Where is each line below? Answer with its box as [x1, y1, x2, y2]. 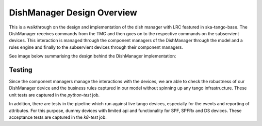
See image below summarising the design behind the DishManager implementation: [9, 53, 177, 59]
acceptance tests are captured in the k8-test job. [9, 114, 107, 120]
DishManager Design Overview [9, 7, 138, 18]
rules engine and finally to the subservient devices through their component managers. [9, 44, 183, 50]
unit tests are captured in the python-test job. [9, 92, 100, 98]
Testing [9, 66, 33, 74]
